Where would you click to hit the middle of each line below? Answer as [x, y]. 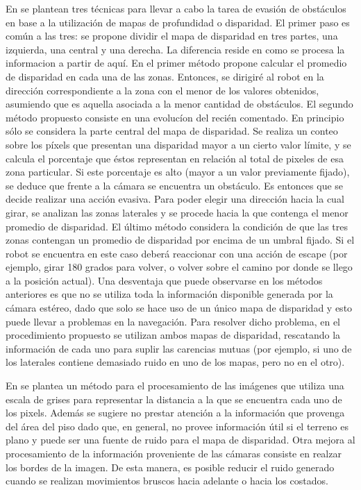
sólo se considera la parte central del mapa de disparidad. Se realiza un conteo [172, 131]
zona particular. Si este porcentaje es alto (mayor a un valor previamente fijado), [178, 172]
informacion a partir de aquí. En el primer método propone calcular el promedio [176, 63]
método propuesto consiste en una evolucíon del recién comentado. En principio [175, 117]
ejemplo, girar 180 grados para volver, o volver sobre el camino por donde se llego [179, 267]
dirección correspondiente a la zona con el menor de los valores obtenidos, [162, 90]
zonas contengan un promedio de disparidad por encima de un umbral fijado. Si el [180, 240]
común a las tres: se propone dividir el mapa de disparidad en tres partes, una [172, 36]
